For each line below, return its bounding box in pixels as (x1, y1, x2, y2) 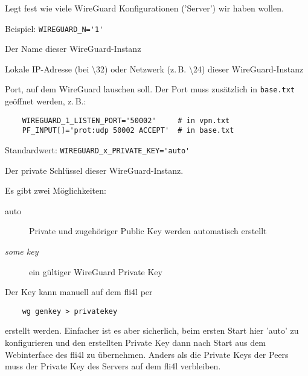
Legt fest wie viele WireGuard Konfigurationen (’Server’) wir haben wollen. (5, 2, 284, 14)
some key (5, 245, 39, 258)
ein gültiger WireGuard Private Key (29, 265, 162, 278)
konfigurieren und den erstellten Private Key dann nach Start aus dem (5, 336, 266, 349)
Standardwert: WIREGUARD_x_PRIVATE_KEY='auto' (5, 144, 190, 156)
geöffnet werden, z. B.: (5, 95, 86, 107)
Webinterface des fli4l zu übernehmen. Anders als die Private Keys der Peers (5, 348, 289, 360)
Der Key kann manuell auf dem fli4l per (5, 285, 153, 298)
